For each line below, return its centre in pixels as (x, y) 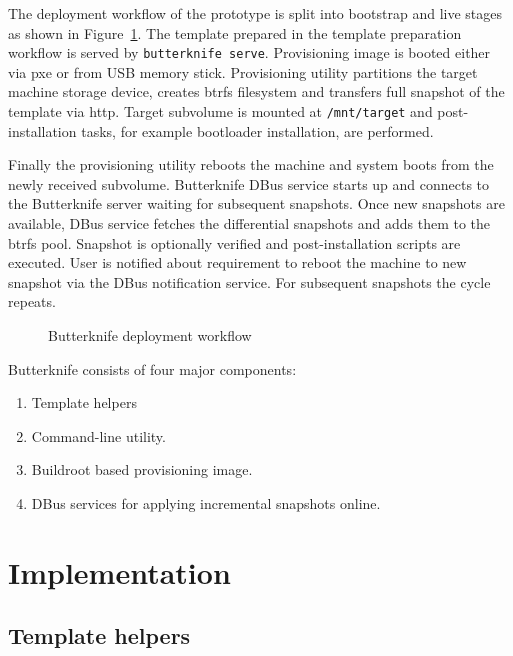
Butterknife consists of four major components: (152, 368)
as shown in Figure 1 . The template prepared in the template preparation (235, 32)
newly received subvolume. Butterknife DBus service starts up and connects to (249, 183)
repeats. (32, 301)
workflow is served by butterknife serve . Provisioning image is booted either (249, 52)
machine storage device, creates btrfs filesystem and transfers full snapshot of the (256, 91)
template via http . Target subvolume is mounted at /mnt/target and (220, 111)
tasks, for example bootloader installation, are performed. (257, 130)
